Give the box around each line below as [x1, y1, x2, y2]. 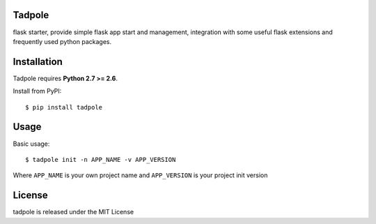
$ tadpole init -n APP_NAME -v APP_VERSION [25, 156, 176, 163]
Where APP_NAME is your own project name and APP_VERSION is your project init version [13, 171, 268, 179]
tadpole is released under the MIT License [13, 208, 134, 216]
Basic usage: [13, 140, 50, 148]
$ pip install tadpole [25, 103, 103, 111]
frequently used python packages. [13, 37, 111, 45]
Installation [13, 56, 63, 68]
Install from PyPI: [13, 87, 62, 96]
